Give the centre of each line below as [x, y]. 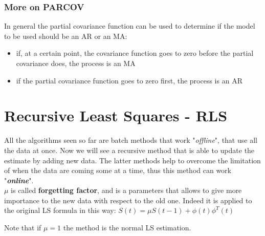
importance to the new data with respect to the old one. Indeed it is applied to [128, 200]
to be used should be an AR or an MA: [66, 36]
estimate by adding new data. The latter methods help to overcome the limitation [132, 160]
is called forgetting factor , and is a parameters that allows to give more [126, 190]
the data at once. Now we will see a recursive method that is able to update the [129, 150]
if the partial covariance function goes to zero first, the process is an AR [129, 80]
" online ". [19, 180]
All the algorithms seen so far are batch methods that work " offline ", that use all [131, 140]
